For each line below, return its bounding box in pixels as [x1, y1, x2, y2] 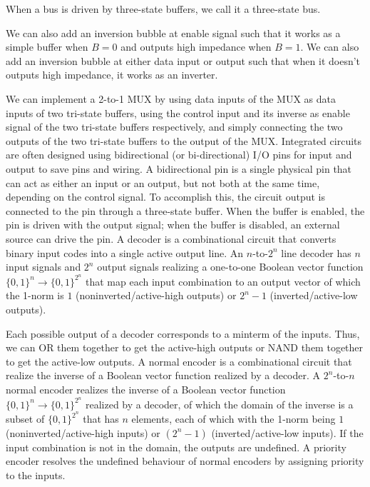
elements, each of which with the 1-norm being [131, 411, 336, 426]
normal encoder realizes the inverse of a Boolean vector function [6, 381, 286, 396]
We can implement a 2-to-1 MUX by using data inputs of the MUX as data [6, 91, 336, 106]
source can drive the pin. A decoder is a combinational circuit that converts [6, 231, 336, 246]
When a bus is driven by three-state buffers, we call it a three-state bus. [6, 1, 321, 16]
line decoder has [281, 245, 351, 260]
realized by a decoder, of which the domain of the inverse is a [85, 396, 354, 411]
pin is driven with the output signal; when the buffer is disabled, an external [6, 217, 340, 232]
